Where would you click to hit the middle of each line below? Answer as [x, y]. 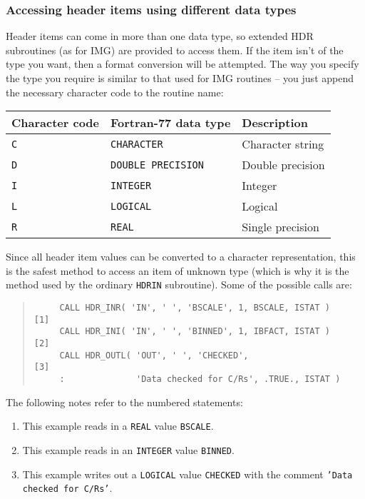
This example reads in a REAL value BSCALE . [118, 426]
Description [275, 123]
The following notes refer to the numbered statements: [124, 402]
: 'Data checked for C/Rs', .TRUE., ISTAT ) [200, 379]
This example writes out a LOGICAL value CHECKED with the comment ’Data [187, 474]
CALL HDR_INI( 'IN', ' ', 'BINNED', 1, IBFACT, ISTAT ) [195, 332]
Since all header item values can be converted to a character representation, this [181, 257]
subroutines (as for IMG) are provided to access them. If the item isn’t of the [175, 50]
